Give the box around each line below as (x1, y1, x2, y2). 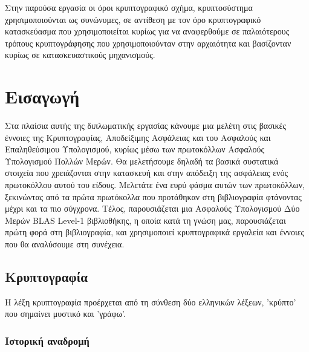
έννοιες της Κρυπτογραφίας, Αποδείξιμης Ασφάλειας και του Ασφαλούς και (5, 131, 271, 143)
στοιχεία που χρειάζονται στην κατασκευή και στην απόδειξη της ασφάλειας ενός (5, 166, 288, 179)
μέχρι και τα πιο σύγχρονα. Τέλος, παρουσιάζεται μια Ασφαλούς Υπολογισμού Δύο (5, 202, 300, 215)
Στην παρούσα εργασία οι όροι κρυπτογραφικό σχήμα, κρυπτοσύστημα (5, 1, 253, 13)
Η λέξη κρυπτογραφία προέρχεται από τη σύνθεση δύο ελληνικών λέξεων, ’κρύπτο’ (5, 295, 296, 308)
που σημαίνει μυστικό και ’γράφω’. (5, 307, 126, 320)
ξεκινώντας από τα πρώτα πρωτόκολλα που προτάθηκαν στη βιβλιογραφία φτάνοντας (5, 190, 302, 203)
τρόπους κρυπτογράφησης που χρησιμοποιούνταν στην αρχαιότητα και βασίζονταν (5, 36, 291, 49)
